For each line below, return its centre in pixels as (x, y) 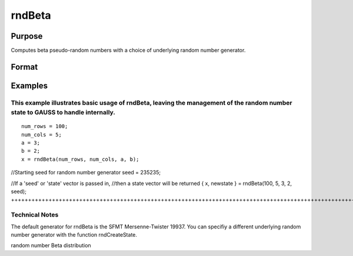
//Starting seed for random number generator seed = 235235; (86, 173)
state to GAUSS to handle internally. (63, 113)
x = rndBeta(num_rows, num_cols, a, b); (80, 159)
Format (24, 67)
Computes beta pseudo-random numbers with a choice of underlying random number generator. (128, 50)
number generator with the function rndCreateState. (74, 234)
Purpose (27, 36)
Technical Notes (35, 215)
